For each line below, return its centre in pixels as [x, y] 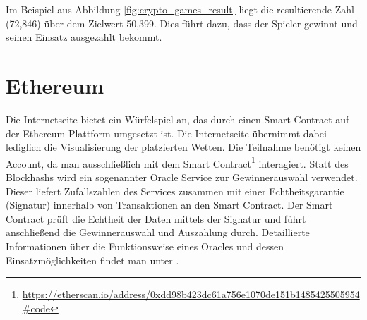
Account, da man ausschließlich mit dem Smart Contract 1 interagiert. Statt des [177, 162]
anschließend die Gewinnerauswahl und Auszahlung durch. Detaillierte [158, 232]
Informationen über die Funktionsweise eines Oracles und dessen [145, 246]
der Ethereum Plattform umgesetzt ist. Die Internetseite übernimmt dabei [166, 133]
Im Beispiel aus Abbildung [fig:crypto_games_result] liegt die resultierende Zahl [180, 9]
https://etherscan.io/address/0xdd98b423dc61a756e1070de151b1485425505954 [191, 294]
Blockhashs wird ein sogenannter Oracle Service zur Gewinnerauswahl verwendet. [182, 177]
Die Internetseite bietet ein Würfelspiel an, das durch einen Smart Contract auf [178, 119]
